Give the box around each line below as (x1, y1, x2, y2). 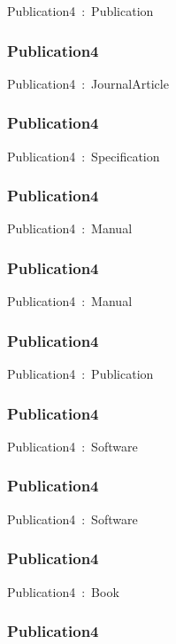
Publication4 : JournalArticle (7, 74, 169, 92)
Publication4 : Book (7, 582, 119, 601)
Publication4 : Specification (7, 146, 160, 165)
